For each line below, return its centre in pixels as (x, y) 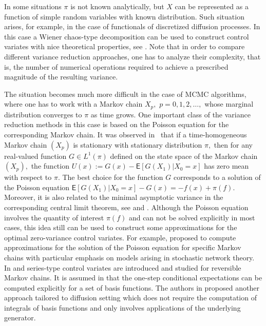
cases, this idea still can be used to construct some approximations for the (121, 227)
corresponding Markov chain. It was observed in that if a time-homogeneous (126, 134)
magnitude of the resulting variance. (61, 77)
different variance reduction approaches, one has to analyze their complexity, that (132, 56)
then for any (233, 144)
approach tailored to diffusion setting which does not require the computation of (130, 298)
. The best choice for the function (110, 177)
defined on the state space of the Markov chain (184, 156)
